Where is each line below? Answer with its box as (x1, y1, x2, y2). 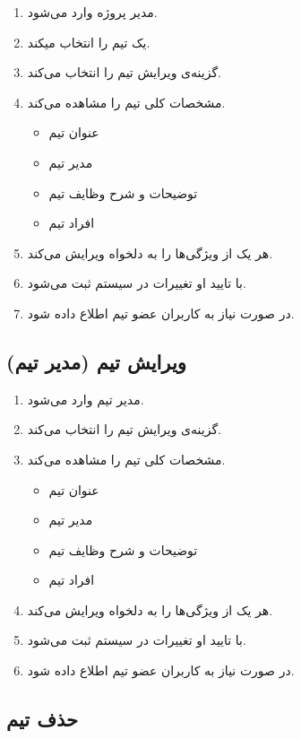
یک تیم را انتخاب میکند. (27, 32, 150, 51)
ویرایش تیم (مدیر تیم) (6, 347, 186, 375)
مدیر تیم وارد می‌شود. (27, 389, 144, 408)
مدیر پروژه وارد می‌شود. (27, 3, 158, 21)
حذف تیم (6, 705, 78, 733)
